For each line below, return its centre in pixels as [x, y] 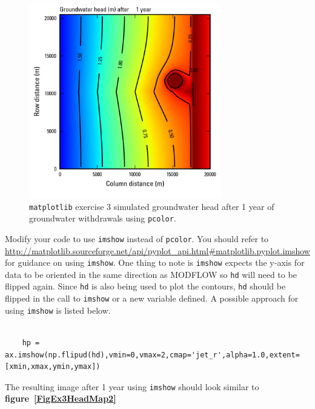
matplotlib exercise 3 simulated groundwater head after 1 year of [152, 206]
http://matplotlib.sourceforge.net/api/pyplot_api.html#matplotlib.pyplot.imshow [157, 250]
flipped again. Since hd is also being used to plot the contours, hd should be [145, 286]
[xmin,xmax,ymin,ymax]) [53, 367]
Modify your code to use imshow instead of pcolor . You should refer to [137, 238]
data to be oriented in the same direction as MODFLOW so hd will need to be [151, 274]
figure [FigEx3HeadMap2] [61, 398]
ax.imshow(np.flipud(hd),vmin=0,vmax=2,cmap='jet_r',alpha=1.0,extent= [152, 355]
